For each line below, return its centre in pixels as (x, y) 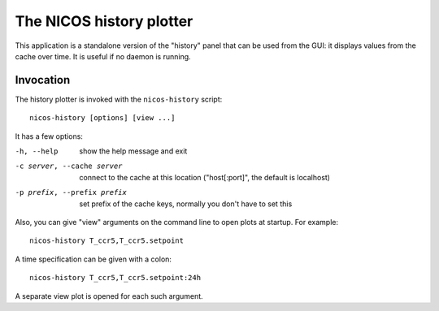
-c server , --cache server (69, 166)
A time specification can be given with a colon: (93, 259)
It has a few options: (49, 136)
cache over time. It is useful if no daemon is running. (103, 56)
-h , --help (37, 151)
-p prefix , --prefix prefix (71, 192)
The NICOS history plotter (104, 21)
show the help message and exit (133, 151)
